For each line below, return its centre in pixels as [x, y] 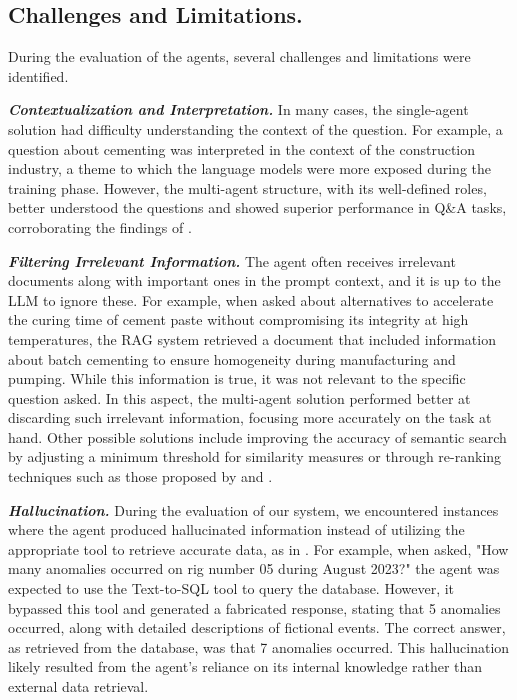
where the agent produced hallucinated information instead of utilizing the [236, 529]
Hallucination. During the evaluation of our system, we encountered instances [253, 509]
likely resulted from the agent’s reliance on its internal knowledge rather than [245, 666]
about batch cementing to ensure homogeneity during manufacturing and [232, 358]
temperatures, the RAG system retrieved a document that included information [252, 338]
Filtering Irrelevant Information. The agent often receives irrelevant [232, 260]
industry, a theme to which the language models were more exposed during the [249, 168]
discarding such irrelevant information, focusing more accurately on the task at [250, 417]
